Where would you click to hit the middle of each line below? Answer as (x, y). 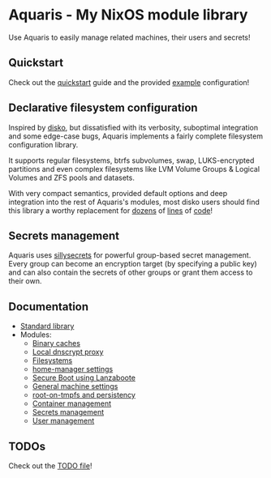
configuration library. (43, 144)
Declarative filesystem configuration (103, 108)
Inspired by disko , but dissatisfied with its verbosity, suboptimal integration (133, 127)
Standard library (47, 326)
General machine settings (75, 386)
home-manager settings (73, 369)
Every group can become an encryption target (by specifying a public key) (133, 264)
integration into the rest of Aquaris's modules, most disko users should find (134, 202)
